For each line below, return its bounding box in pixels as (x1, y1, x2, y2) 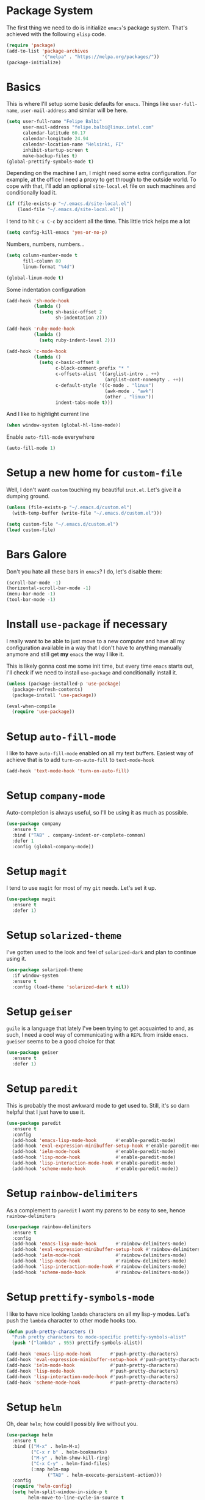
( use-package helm (6, 1432, 53, 1438)
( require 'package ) (6, 42, 56, 48)
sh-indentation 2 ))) (55, 315, 108, 321)
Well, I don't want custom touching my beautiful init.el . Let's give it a (6, 486, 181, 493)
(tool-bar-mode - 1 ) (6, 597, 56, 603)
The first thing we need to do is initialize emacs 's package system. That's (6, 24, 188, 31)
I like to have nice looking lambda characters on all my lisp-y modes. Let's (6, 1310, 190, 1318)
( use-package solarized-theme (6, 966, 84, 973)
